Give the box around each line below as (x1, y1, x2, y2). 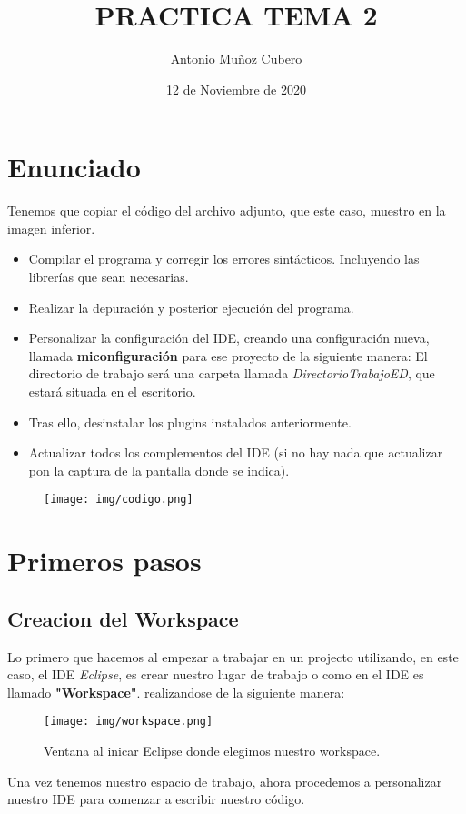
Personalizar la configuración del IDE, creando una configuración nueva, (28, 328, 430, 347)
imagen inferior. (7, 218, 95, 237)
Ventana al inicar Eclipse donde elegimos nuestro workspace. (44, 741, 381, 760)
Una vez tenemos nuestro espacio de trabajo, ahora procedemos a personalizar (7, 771, 442, 790)
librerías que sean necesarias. (28, 267, 189, 286)
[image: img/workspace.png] (44, 715, 213, 729)
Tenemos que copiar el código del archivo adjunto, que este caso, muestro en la (7, 201, 446, 220)
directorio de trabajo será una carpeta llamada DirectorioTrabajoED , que (28, 364, 435, 383)
